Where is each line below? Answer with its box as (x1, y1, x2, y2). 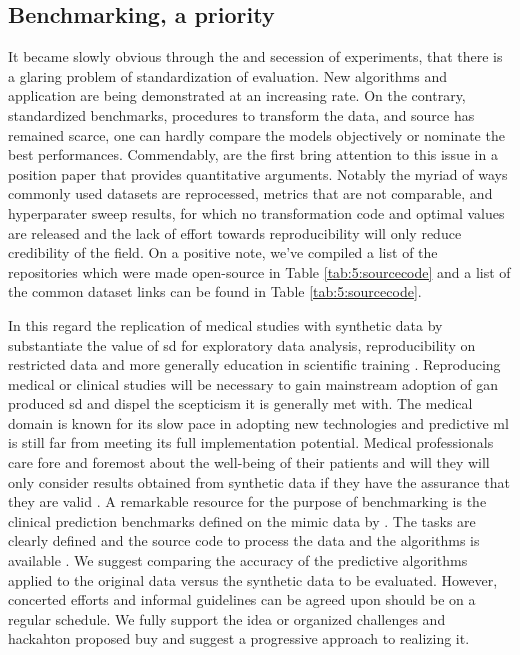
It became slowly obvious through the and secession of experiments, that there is (8, 46, 503, 67)
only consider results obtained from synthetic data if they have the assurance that (8, 471, 510, 492)
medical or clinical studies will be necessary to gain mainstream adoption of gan (8, 373, 499, 394)
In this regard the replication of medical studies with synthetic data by (8, 314, 443, 335)
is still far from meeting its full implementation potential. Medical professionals (8, 432, 494, 453)
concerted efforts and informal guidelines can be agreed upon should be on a (8, 589, 476, 610)
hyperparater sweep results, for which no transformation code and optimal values (8, 202, 505, 223)
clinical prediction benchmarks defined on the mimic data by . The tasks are (8, 510, 476, 531)
